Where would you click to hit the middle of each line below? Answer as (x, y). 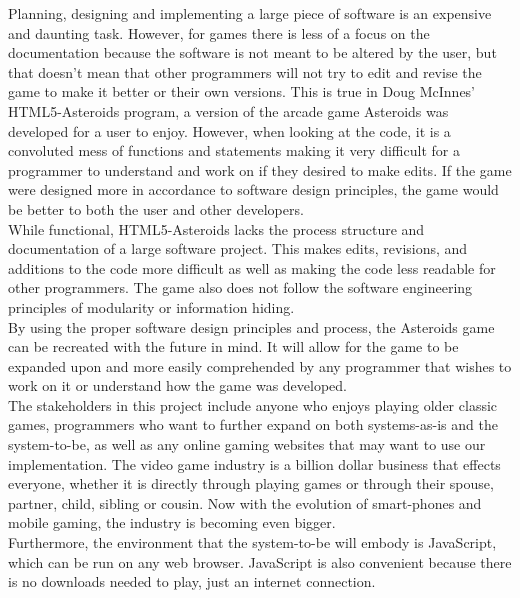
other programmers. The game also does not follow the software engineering (240, 287)
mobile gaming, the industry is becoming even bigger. (172, 522)
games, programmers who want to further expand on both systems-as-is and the (253, 424)
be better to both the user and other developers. (156, 208)
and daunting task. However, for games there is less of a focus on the (219, 32)
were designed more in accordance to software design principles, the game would (253, 189)
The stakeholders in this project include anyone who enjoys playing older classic (253, 404)
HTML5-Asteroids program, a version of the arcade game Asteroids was (228, 110)
